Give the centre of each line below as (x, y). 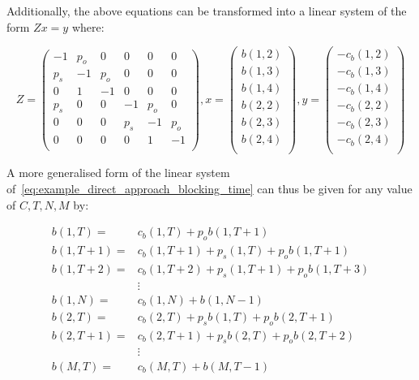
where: (88, 26)
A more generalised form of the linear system (118, 173)
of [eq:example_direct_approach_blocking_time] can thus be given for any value (209, 189)
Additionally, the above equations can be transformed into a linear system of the (207, 11)
